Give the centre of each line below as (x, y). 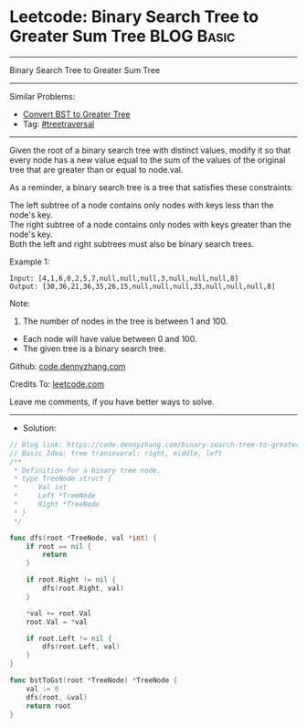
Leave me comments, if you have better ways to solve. (112, 401)
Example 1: (30, 262)
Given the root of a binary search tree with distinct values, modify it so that (150, 150)
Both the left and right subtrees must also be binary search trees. (132, 243)
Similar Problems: (42, 96)
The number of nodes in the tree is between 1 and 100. (125, 321)
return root (48, 706)
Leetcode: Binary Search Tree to (134, 17)
